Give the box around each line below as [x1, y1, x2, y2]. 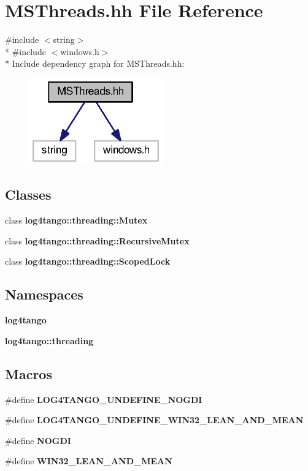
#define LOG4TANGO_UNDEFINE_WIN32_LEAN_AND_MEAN [5, 413, 304, 426]
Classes [5, 185, 52, 204]
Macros [5, 364, 52, 383]
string [53, 33, 75, 46]
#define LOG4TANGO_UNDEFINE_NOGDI [5, 393, 202, 405]
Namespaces [5, 285, 83, 304]
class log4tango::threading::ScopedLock [5, 255, 171, 268]
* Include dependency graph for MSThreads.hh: [5, 57, 185, 70]
